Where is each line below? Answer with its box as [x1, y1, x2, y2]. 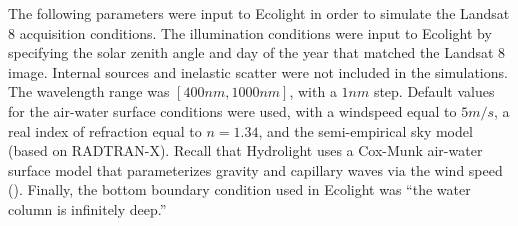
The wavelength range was [8, 81, 170, 102]
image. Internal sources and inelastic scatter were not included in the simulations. [8, 61, 508, 82]
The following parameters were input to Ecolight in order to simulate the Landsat [8, 3, 510, 23]
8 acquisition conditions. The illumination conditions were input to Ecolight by [8, 22, 492, 43]
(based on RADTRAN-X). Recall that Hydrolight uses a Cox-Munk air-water [8, 140, 483, 161]
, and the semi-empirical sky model [258, 120, 473, 141]
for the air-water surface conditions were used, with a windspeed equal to [8, 100, 457, 121]
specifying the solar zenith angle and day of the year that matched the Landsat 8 [8, 42, 506, 63]
